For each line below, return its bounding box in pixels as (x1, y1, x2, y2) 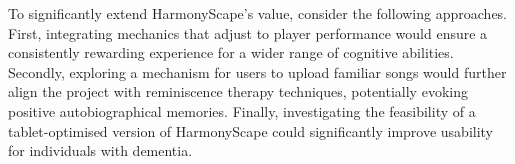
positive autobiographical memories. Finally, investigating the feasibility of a (8, 100, 476, 121)
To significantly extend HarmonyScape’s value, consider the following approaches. (8, 3, 507, 23)
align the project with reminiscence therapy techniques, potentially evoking (8, 81, 468, 102)
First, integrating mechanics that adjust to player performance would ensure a (8, 22, 488, 43)
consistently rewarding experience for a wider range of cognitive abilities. (8, 42, 454, 63)
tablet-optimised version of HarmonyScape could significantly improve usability (8, 120, 494, 141)
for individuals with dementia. (8, 140, 193, 161)
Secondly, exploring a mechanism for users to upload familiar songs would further (8, 61, 507, 82)
